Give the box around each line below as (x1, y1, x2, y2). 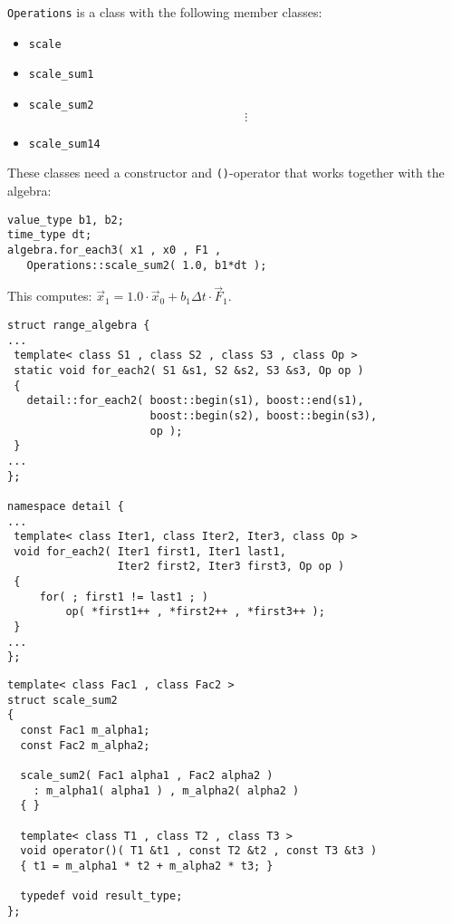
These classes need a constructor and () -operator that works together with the (7, 163, 445, 182)
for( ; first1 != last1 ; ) (39, 590, 208, 603)
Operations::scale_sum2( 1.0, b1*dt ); (26, 258, 267, 272)
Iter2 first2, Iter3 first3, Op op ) (117, 560, 345, 573)
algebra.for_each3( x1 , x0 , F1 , (7, 243, 222, 256)
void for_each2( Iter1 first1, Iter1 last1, (14, 544, 286, 558)
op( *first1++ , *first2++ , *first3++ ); (65, 605, 325, 619)
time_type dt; (7, 228, 92, 242)
